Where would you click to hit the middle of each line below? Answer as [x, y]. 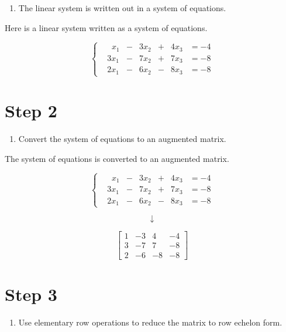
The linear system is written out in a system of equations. [122, 8]
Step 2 [31, 111]
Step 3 [31, 294]
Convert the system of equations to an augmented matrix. [122, 139]
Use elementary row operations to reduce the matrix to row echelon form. [150, 322]
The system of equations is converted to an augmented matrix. [117, 158]
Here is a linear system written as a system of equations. [106, 27]
